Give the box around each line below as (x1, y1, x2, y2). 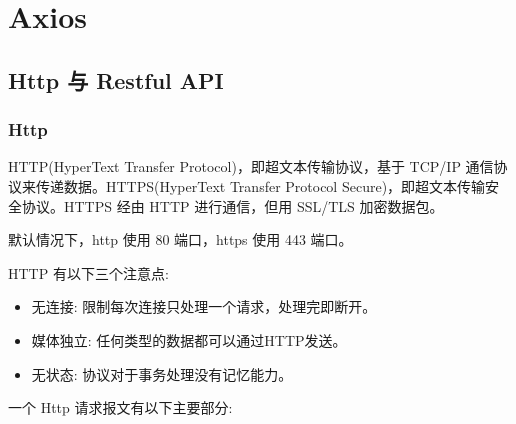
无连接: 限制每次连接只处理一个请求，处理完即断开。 (31, 296, 377, 317)
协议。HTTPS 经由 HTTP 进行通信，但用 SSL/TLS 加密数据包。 (21, 195, 444, 216)
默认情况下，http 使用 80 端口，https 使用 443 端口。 (8, 229, 353, 250)
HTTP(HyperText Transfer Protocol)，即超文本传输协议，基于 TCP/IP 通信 (8, 156, 494, 177)
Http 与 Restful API (8, 64, 224, 95)
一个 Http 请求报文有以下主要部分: (8, 397, 233, 418)
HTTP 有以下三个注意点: (8, 262, 169, 283)
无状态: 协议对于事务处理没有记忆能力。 (31, 363, 293, 384)
